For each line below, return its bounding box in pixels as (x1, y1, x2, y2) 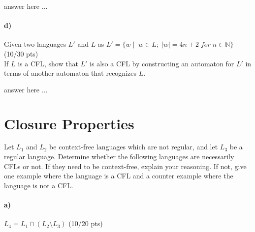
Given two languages (4, 39, 66, 49)
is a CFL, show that (18, 58, 78, 68)
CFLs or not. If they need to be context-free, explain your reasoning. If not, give (4, 161, 247, 171)
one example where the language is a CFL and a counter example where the (4, 171, 233, 181)
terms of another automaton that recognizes (4, 68, 136, 78)
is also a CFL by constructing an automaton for (90, 58, 234, 68)
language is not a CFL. (4, 180, 73, 190)
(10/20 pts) (68, 218, 103, 229)
